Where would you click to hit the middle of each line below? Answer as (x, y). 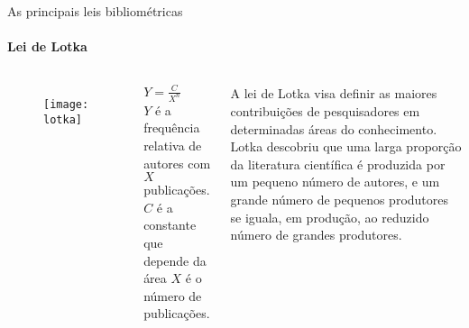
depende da (175, 260)
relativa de (173, 145)
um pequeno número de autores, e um (335, 182)
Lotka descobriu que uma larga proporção (346, 146)
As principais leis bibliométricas (95, 11)
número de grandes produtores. (316, 235)
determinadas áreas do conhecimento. (334, 128)
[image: (66, 105)
